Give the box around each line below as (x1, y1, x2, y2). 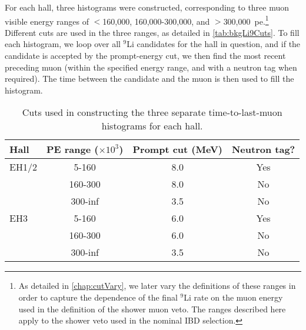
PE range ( (46, 142, 99, 156)
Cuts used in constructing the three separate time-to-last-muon (22, 105, 282, 119)
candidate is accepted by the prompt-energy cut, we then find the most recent (5, 49, 286, 62)
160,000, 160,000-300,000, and (102, 15, 210, 27)
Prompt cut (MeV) (132, 142, 222, 156)
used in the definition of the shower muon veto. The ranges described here (18, 302, 286, 315)
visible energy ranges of (5, 15, 89, 27)
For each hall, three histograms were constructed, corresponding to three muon (5, 1, 290, 13)
